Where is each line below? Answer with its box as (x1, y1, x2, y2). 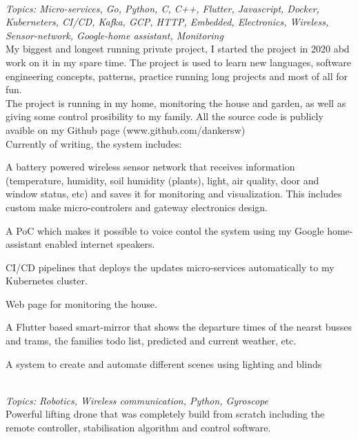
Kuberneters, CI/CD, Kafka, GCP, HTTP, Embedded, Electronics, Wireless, (6, 14, 329, 29)
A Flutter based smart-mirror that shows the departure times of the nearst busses (6, 320, 352, 334)
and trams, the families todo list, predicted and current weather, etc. (6, 333, 297, 348)
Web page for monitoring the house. (6, 296, 157, 311)
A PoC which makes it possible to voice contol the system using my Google (6, 223, 324, 237)
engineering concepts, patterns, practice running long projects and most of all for (6, 68, 348, 83)
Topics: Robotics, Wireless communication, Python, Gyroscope (6, 393, 268, 407)
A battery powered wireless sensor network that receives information (6, 159, 295, 174)
